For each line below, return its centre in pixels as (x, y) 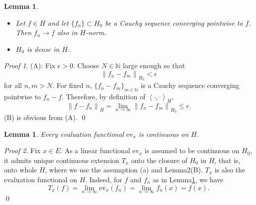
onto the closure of (159, 160)
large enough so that (154, 65)
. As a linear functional (95, 150)
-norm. (96, 32)
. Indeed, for (104, 179)
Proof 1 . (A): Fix (30, 65)
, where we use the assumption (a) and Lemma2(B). (124, 170)
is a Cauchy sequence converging (190, 85)
